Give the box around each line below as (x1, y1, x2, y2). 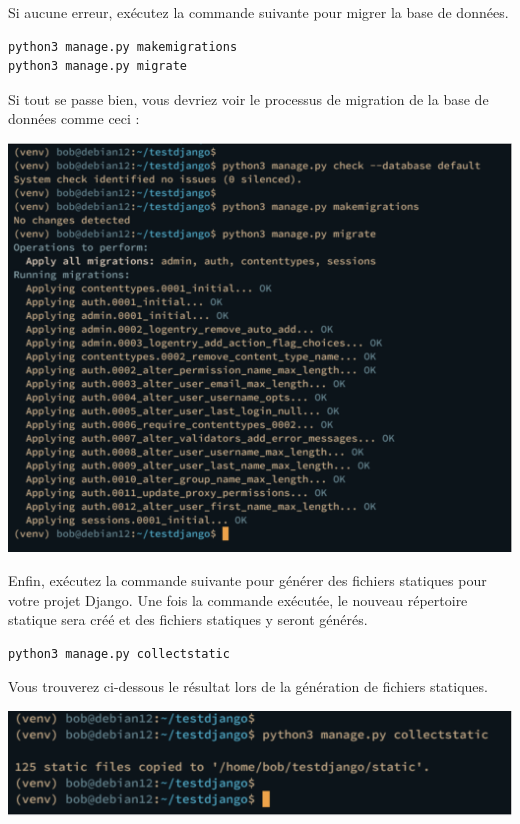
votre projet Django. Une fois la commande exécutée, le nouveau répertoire (8, 589, 468, 610)
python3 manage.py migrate (8, 59, 187, 74)
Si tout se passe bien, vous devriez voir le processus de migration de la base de (8, 88, 489, 109)
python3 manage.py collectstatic (8, 646, 230, 661)
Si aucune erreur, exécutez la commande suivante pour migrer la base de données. (8, 2, 509, 22)
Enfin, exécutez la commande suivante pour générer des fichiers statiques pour (8, 570, 487, 591)
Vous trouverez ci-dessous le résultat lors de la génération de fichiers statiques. (8, 676, 488, 697)
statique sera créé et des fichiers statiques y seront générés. (8, 609, 368, 630)
